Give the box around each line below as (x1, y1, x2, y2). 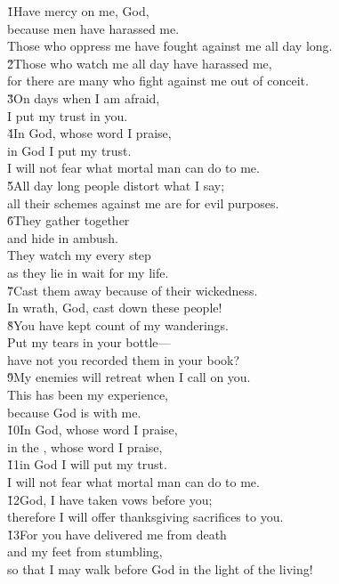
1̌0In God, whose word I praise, (7, 420, 178, 439)
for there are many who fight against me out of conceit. (7, 71, 309, 90)
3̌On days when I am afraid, (7, 88, 160, 107)
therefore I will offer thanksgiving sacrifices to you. (7, 507, 284, 526)
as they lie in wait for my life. (7, 263, 169, 281)
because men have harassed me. (7, 19, 180, 37)
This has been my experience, (7, 385, 169, 404)
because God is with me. (7, 402, 141, 421)
